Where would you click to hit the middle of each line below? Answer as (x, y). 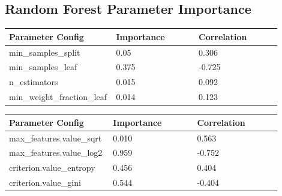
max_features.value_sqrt (55, 138)
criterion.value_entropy (52, 168)
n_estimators (34, 82)
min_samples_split (45, 52)
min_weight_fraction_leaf (58, 97)
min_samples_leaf (43, 67)
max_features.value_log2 (56, 153)
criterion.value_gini (45, 183)
